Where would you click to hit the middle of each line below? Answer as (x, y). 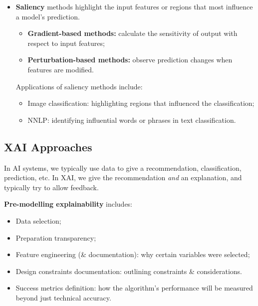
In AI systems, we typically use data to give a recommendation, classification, (123, 167)
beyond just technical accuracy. (63, 297)
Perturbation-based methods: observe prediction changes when (130, 60)
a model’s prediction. (48, 16)
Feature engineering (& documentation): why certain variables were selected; (133, 254)
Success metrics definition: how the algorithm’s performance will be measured (134, 288)
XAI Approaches (48, 147)
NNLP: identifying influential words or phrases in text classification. (132, 120)
